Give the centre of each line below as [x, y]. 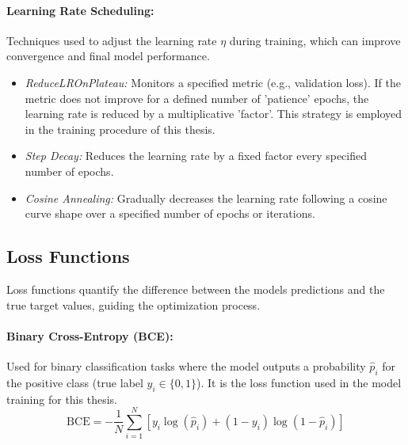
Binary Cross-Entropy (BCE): [90, 335]
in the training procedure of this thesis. [120, 129]
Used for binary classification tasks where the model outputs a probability [186, 365]
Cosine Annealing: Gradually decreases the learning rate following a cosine [206, 198]
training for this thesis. [62, 399]
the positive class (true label [75, 382]
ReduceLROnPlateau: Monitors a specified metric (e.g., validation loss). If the [213, 82]
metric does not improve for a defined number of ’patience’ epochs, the [197, 98]
